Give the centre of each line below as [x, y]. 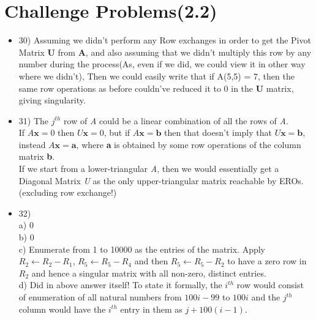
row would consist [270, 285]
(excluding [38, 192]
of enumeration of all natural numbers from [100, 297]
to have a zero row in [267, 261]
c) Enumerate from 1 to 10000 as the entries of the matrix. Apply [142, 249]
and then [151, 261]
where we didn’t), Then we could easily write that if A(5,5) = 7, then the [156, 76]
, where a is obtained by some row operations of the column [189, 144]
